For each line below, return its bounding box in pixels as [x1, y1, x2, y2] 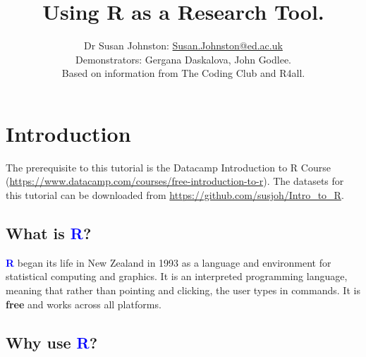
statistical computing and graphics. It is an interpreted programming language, [6, 269, 348, 284]
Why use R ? [6, 331, 98, 353]
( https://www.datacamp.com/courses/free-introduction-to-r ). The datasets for [6, 174, 344, 188]
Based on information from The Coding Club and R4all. [61, 66, 305, 80]
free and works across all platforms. [6, 296, 161, 311]
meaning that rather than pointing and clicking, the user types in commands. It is [6, 283, 360, 298]
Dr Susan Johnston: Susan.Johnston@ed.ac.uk [84, 38, 283, 53]
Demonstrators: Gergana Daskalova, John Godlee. [75, 52, 292, 66]
